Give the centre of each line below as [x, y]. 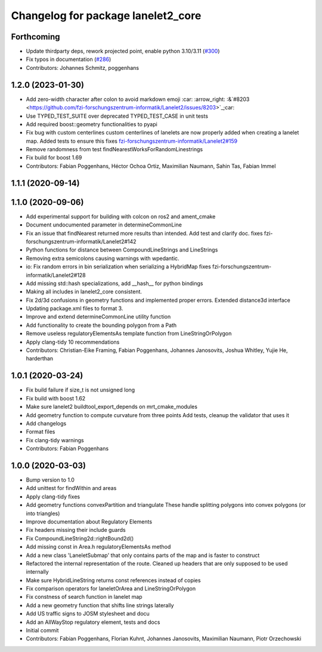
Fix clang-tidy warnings [55, 440]
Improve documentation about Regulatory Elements [89, 521]
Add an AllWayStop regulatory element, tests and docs [93, 622]
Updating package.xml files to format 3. [75, 308]
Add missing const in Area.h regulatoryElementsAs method [98, 547]
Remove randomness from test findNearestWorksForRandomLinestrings [114, 149]
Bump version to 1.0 [50, 480]
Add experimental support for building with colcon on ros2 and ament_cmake [121, 216]
